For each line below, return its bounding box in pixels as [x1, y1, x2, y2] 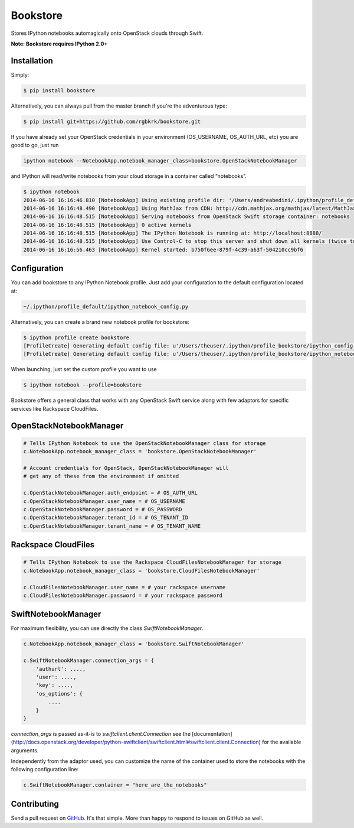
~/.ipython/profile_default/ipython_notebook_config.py [23, 303, 189, 310]
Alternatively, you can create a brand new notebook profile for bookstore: [11, 318, 190, 325]
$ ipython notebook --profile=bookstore [23, 382, 142, 388]
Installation [11, 56, 53, 66]
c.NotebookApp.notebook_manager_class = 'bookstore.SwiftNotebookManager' [23, 641, 245, 647]
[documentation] [192, 730, 232, 737]
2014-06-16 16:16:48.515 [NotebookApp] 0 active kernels [23, 222, 192, 228]
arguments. [11, 746, 39, 754]
